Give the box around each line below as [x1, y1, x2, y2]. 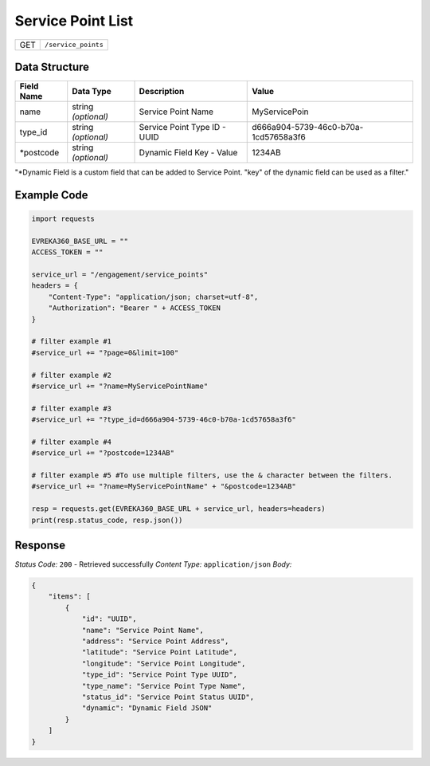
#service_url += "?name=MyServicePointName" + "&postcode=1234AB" [31, 482, 296, 491]
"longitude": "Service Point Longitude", [81, 658, 246, 668]
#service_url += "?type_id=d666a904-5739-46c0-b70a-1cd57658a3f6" [31, 415, 296, 424]
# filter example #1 [31, 337, 111, 346]
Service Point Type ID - [139, 122, 226, 133]
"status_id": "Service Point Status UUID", [81, 693, 255, 701]
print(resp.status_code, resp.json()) [31, 515, 183, 524]
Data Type [72, 86, 111, 97]
